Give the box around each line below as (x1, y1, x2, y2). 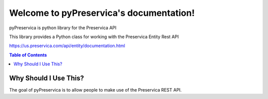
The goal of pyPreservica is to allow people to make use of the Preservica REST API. (9, 87, 182, 93)
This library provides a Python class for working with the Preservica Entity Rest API (9, 34, 179, 40)
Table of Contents (9, 52, 47, 58)
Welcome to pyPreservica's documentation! (9, 7, 195, 18)
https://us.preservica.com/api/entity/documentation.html (9, 43, 125, 49)
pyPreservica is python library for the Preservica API (9, 25, 117, 31)
